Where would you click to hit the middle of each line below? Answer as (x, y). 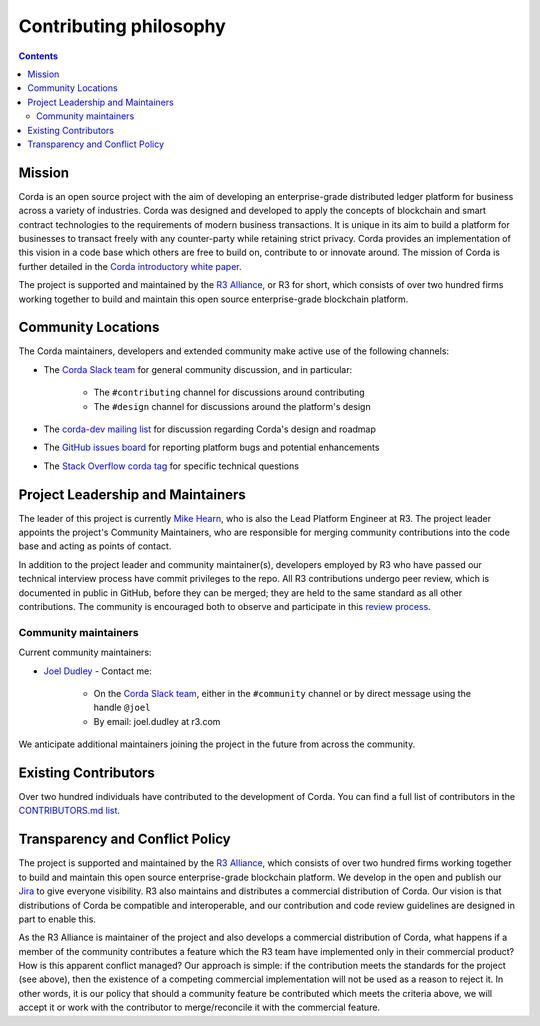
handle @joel (122, 707)
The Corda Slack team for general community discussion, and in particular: (198, 369)
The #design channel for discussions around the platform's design (232, 406)
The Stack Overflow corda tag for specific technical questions (171, 466)
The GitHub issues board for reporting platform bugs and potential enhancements (211, 447)
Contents (38, 56)
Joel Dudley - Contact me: (97, 671)
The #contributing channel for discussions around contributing (229, 392)
